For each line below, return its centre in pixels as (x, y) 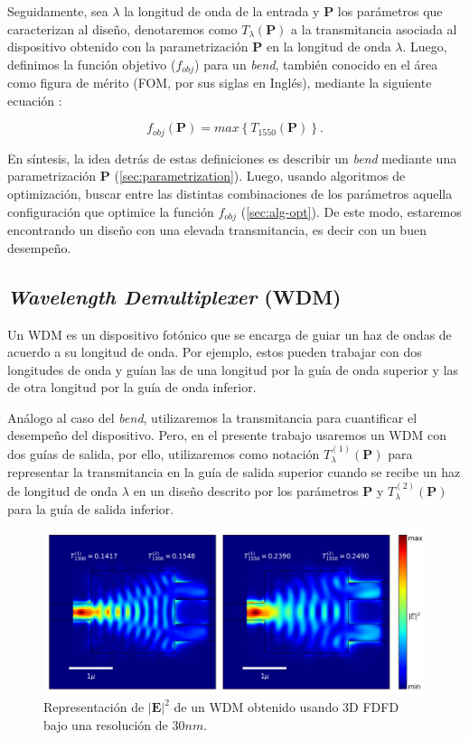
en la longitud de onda (328, 47)
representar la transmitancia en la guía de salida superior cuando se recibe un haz (234, 472)
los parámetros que (390, 11)
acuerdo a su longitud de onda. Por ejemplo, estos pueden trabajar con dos (215, 352)
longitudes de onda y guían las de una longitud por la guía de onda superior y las (233, 369)
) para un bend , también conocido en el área (316, 64)
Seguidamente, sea (58, 11)
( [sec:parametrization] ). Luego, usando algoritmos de (260, 176)
